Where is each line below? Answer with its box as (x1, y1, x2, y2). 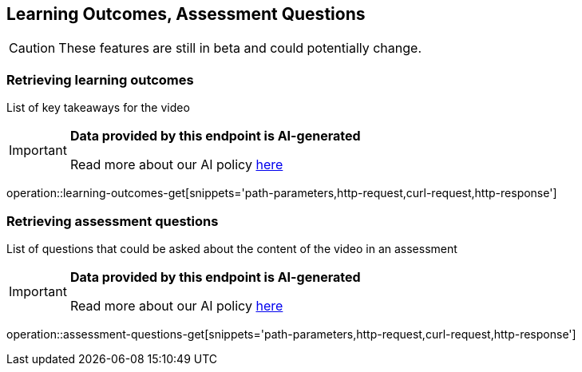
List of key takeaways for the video (6, 101, 190, 115)
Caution (9, 40, 56, 57)
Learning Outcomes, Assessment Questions (6, 4, 366, 24)
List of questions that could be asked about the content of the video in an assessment (6, 241, 457, 255)
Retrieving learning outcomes (6, 71, 194, 88)
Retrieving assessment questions (6, 212, 219, 229)
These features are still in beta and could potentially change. (58, 40, 422, 57)
